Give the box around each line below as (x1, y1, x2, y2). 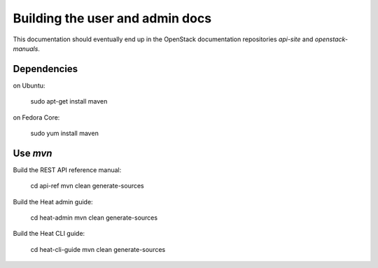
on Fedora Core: (13, 113, 60, 122)
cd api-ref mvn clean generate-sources (30, 182, 144, 190)
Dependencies (13, 63, 78, 75)
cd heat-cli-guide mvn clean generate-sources (30, 245, 166, 253)
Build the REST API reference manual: (13, 165, 122, 174)
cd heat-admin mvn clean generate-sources (30, 213, 157, 222)
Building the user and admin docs (13, 10, 212, 26)
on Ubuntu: (13, 81, 45, 90)
